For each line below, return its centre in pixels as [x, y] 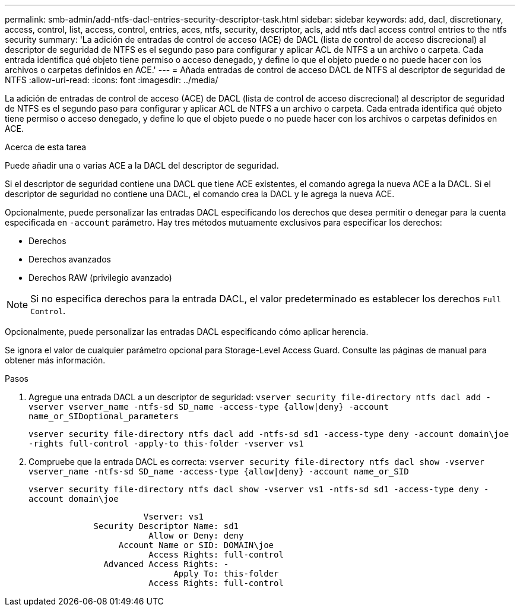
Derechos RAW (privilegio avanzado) [100, 278]
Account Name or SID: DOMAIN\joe [196, 545]
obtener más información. [55, 360]
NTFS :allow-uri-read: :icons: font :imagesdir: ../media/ [112, 80]
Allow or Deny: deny [196, 536]
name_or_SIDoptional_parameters [104, 416]
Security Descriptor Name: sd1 [166, 526]
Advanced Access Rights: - [166, 564]
